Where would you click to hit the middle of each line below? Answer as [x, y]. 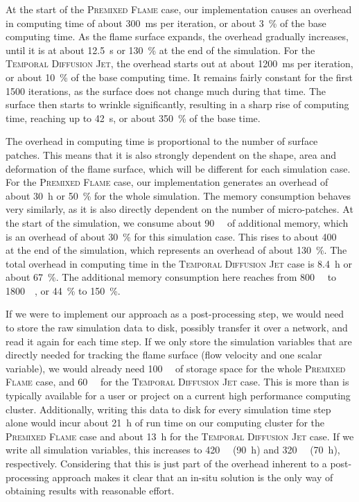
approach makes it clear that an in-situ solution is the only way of [193, 477]
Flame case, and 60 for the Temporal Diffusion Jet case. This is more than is [177, 382]
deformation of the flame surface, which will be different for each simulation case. [178, 168]
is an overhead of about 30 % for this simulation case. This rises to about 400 [171, 236]
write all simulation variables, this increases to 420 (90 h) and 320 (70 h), [173, 450]
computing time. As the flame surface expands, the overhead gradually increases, [177, 36]
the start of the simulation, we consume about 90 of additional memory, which [177, 222]
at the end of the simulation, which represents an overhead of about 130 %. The [176, 250]
